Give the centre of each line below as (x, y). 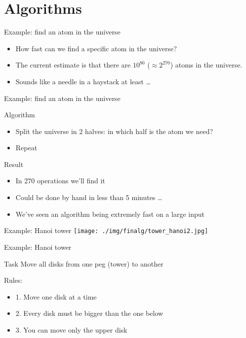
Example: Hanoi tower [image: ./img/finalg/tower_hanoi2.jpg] (106, 230)
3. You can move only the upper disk (71, 329)
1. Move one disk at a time (56, 296)
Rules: (13, 280)
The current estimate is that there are (73, 65)
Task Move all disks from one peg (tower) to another (84, 263)
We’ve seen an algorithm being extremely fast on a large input (110, 214)
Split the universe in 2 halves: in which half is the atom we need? (114, 131)
